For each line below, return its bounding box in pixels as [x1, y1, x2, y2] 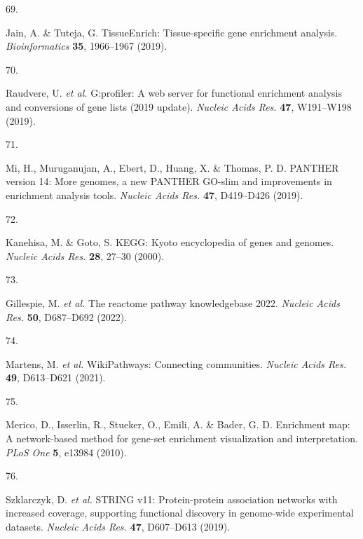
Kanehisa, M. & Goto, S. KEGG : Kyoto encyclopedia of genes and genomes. [6, 235, 334, 250]
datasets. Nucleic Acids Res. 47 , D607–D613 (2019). [6, 519, 231, 534]
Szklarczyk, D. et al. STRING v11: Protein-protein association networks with [6, 491, 338, 506]
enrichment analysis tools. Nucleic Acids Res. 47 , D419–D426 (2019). [6, 187, 303, 202]
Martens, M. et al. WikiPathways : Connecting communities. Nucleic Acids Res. [6, 356, 346, 371]
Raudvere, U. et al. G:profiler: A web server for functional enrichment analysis [6, 86, 342, 100]
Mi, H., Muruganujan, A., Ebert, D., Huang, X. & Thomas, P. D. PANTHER [6, 160, 339, 175]
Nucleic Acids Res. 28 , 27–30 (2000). [6, 248, 165, 263]
